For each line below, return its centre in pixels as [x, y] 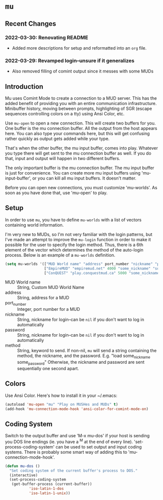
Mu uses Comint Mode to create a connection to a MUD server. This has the [81, 98]
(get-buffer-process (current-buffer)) [52, 484]
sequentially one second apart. [48, 368]
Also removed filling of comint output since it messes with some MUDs [83, 71]
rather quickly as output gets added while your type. [57, 139]
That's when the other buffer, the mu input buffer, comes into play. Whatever [81, 148]
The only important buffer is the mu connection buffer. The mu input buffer [80, 168]
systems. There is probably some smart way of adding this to [66, 452]
